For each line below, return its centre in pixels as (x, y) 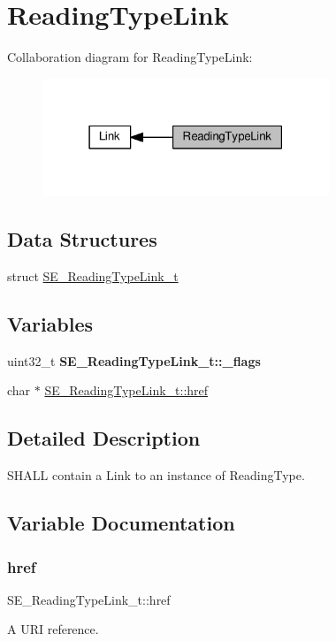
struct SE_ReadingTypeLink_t (93, 276)
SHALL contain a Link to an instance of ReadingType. (156, 475)
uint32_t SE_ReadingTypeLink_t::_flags (134, 360)
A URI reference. (53, 629)
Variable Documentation (121, 523)
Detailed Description (104, 438)
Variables (50, 324)
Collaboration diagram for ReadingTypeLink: (130, 57)
